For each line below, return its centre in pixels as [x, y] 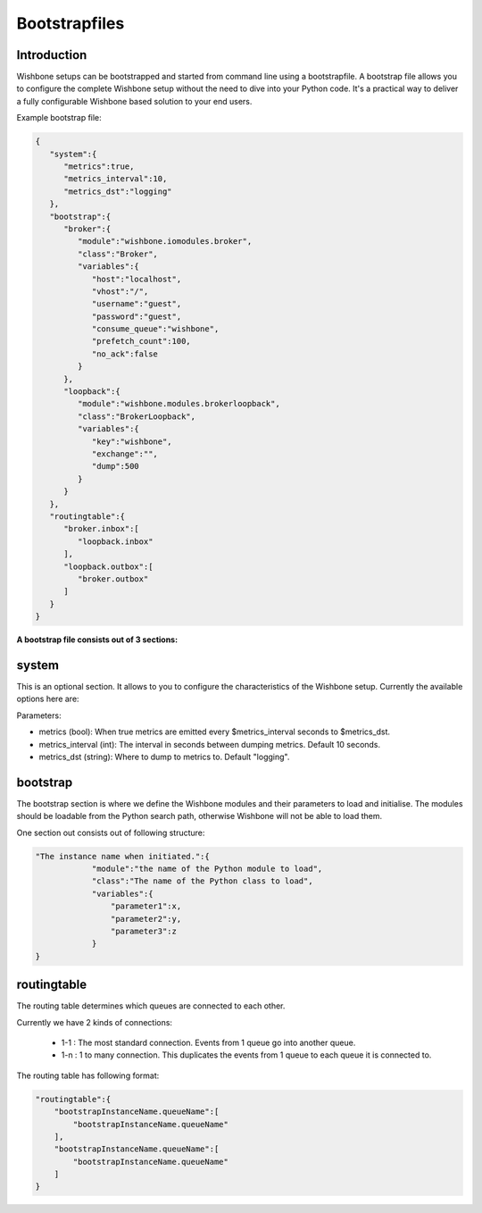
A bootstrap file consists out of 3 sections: [97, 640]
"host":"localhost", [137, 279]
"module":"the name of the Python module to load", [207, 868]
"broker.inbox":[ [102, 529]
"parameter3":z [144, 931]
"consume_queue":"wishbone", [155, 329]
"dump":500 [116, 466]
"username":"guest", [137, 304]
